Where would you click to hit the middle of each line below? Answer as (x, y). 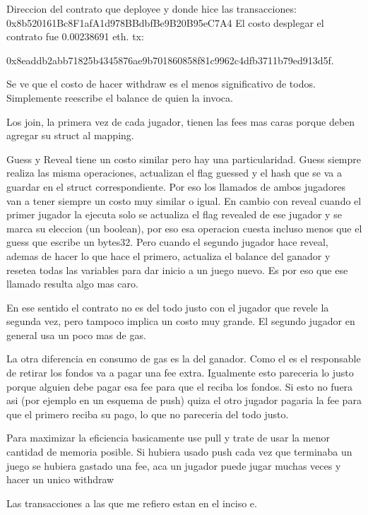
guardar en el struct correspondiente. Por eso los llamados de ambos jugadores (176, 186)
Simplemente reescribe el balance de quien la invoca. (120, 97)
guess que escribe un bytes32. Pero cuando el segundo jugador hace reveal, (167, 242)
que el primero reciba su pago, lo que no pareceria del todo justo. (148, 414)
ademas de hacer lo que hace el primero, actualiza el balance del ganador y (168, 255)
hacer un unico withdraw (60, 479)
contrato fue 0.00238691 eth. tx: (75, 36)
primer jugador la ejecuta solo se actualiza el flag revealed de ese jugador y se (174, 214)
